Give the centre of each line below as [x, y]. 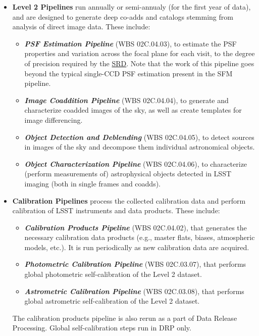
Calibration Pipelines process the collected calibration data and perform [129, 200]
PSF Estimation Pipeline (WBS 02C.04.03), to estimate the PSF [131, 43]
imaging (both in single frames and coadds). [92, 183]
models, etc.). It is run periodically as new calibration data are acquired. [137, 247]
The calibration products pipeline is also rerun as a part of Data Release [125, 318]
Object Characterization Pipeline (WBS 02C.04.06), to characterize [136, 163]
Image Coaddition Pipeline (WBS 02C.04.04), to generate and [126, 100]
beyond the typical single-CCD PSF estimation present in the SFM [128, 73]
